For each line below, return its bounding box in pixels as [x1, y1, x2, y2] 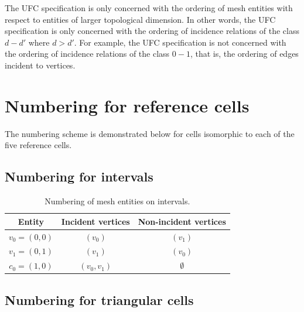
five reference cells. [5, 139, 72, 151]
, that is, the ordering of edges [190, 47, 299, 60]
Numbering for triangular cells [5, 290, 194, 308]
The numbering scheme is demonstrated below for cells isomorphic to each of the [5, 127, 295, 139]
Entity [18, 215, 44, 227]
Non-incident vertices [138, 215, 226, 227]
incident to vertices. [5, 59, 76, 71]
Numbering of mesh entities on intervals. [45, 195, 190, 207]
